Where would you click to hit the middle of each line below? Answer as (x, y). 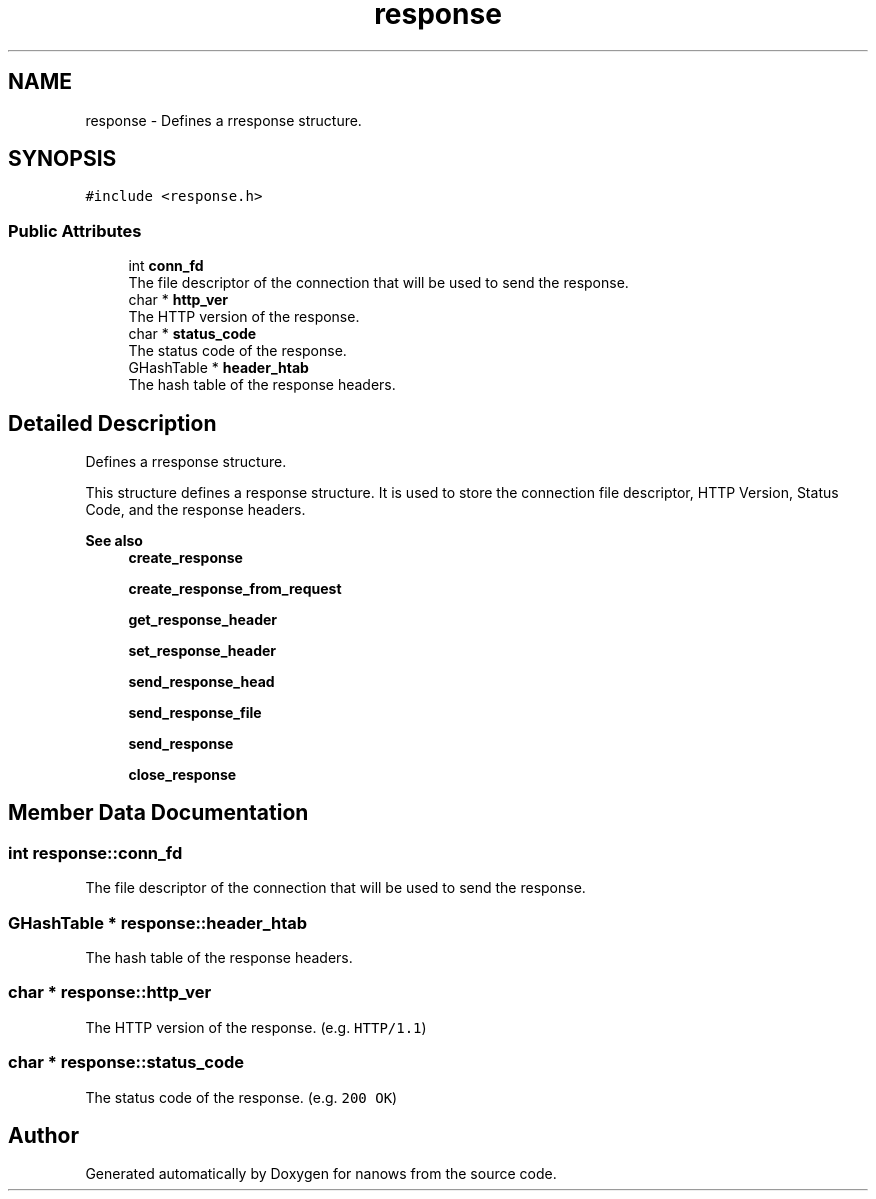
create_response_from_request (235, 589)
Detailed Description (112, 423)
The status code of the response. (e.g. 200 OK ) (241, 1097)
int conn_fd (166, 266)
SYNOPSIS (62, 159)
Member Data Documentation (158, 813)
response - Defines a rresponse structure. (223, 120)
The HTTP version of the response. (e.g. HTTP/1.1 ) (256, 1027)
